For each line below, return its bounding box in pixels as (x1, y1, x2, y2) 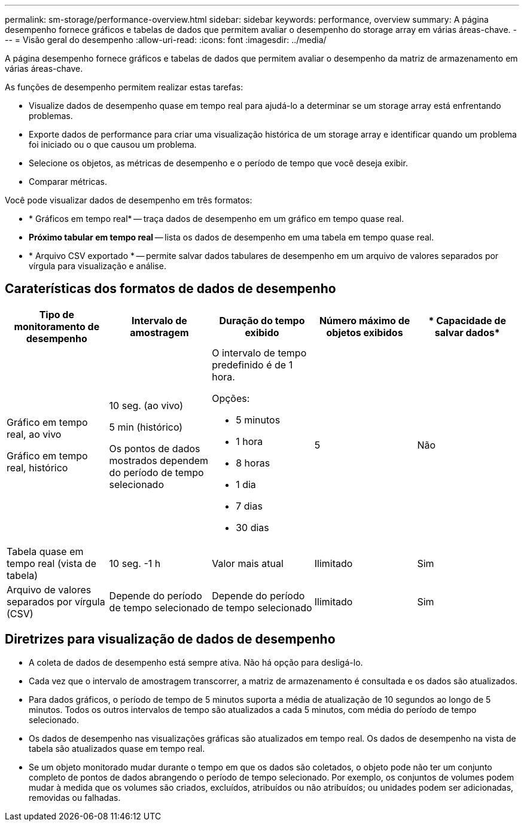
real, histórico (7, 461, 68, 474)
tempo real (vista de (7, 557, 96, 569)
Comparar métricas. (29, 176, 108, 187)
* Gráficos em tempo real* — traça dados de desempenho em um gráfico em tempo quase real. (29, 214, 404, 224)
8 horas (236, 456, 270, 469)
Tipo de (39, 308, 74, 321)
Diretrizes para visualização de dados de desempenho (5, 632, 336, 647)
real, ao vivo (7, 428, 62, 440)
